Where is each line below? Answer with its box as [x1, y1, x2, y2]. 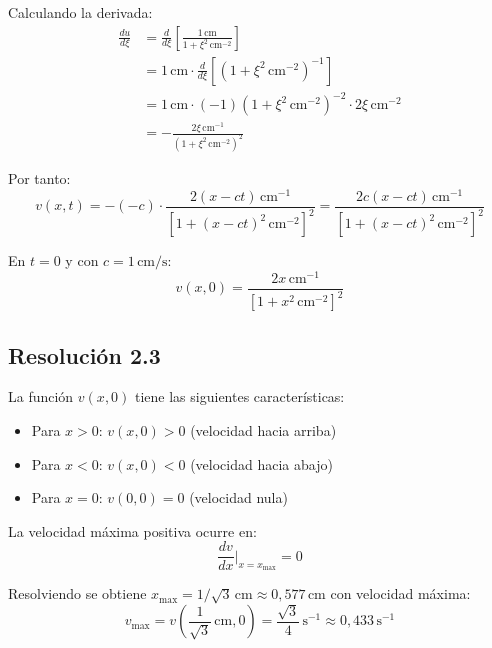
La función [8, 386, 74, 407]
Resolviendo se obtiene [8, 583, 147, 604]
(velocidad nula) [189, 487, 288, 508]
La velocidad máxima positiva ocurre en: [8, 520, 257, 541]
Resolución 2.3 [8, 339, 161, 370]
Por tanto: [8, 167, 71, 188]
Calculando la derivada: [8, 2, 153, 22]
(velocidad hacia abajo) [190, 453, 333, 474]
